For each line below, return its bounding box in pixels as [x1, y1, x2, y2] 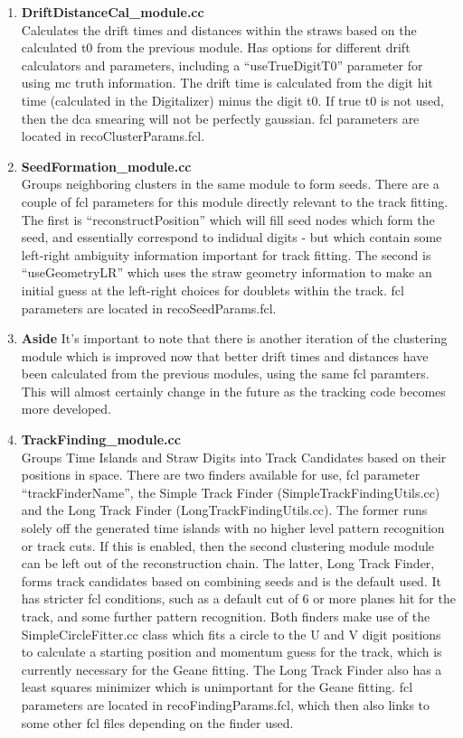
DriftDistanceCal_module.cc [21, 3, 204, 21]
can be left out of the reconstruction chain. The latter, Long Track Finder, [21, 554, 435, 573]
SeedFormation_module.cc [21, 156, 192, 175]
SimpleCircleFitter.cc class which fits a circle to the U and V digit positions [21, 624, 441, 643]
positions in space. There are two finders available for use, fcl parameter [21, 465, 420, 484]
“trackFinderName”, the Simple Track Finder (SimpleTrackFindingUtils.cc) [21, 482, 440, 501]
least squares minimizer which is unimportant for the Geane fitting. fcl [21, 677, 413, 696]
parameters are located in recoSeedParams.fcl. [21, 298, 277, 317]
